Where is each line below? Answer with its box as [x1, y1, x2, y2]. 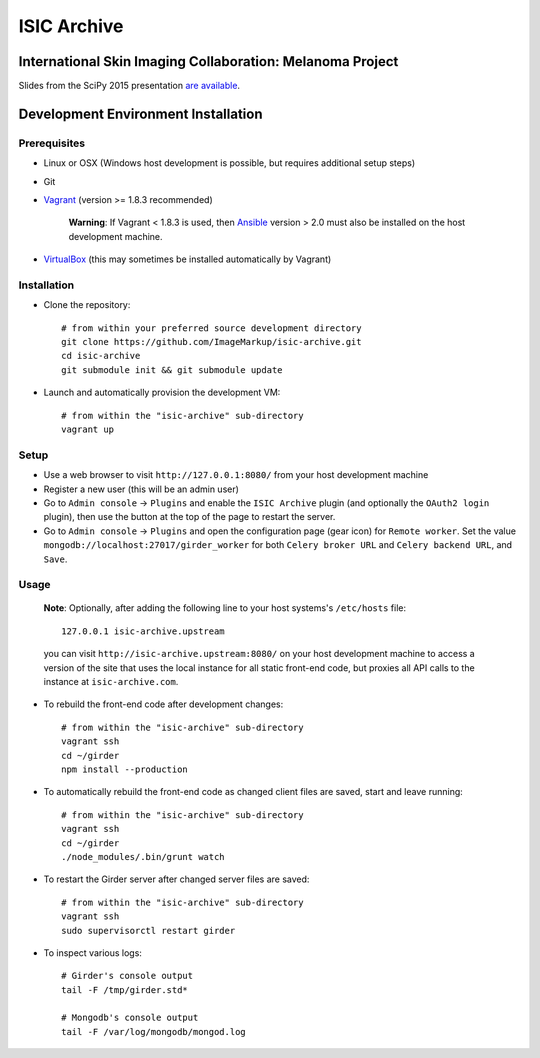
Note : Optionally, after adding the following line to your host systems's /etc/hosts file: [43, 602, 407, 614]
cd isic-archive [61, 350, 141, 362]
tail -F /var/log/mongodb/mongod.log [61, 1026, 247, 1037]
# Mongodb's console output [61, 1012, 199, 1024]
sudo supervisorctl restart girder [61, 925, 236, 936]
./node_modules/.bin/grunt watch [61, 851, 225, 862]
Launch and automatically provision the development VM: [43, 386, 281, 399]
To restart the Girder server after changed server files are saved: [43, 873, 310, 885]
